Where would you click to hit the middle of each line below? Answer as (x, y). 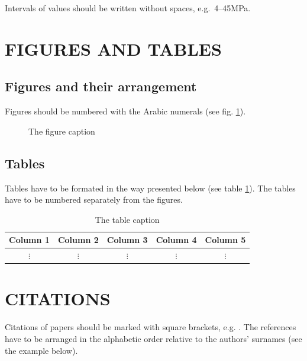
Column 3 (127, 240)
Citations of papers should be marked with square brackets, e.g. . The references (151, 327)
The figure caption (62, 131)
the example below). (41, 350)
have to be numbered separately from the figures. (94, 199)
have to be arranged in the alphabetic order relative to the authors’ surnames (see (153, 338)
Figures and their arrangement (101, 86)
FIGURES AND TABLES (113, 48)
